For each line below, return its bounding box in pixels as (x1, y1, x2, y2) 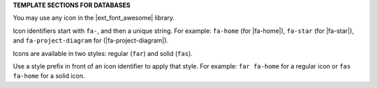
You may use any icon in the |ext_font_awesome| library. (13, 14, 175, 22)
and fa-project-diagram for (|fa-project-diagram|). (13, 36, 169, 45)
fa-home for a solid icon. (13, 72, 85, 80)
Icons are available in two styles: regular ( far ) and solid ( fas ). (13, 49, 193, 57)
